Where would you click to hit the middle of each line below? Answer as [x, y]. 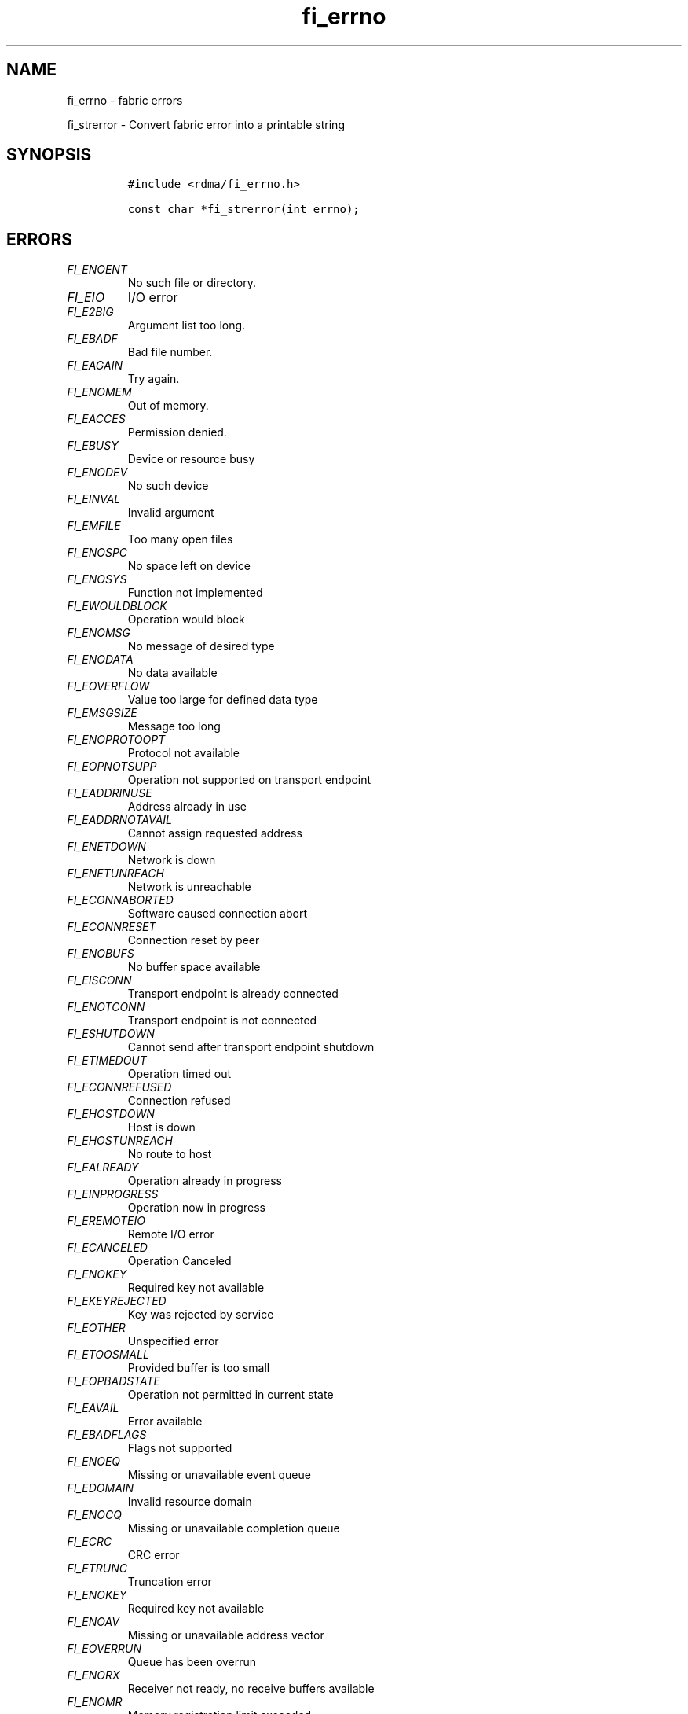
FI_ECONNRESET [112, 927]
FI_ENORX [93, 1675]
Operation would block [186, 620]
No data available [172, 673]
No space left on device [189, 566]
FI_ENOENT [97, 270]
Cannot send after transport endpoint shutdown [251, 1047]
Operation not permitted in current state [231, 1395]
